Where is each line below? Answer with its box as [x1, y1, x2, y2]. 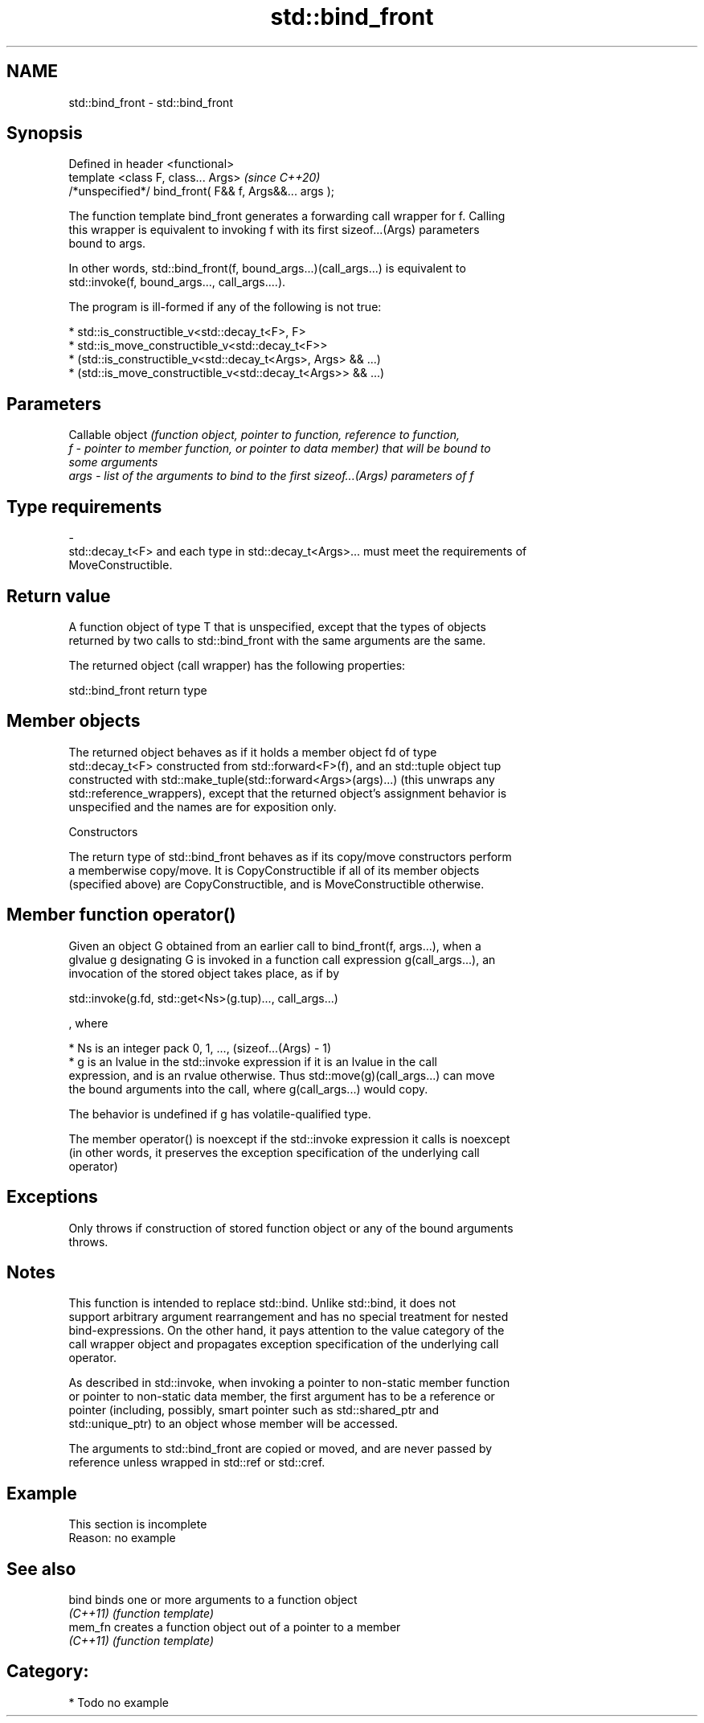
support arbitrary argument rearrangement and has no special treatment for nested [68, 1310, 509, 1324]
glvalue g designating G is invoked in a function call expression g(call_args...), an [68, 952, 496, 966]
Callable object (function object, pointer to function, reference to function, [68, 428, 460, 442]
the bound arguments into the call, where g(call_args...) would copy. [68, 1081, 428, 1096]
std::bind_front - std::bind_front [68, 95, 233, 109]
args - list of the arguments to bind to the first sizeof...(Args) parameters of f [68, 469, 474, 483]
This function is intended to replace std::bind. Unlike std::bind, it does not [68, 1296, 456, 1311]
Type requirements [6, 496, 162, 517]
